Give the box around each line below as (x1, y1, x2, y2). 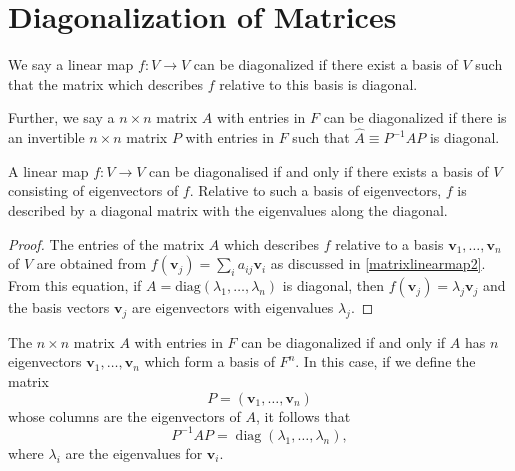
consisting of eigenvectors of (8, 180, 179, 201)
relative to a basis (335, 233, 444, 254)
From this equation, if (8, 275, 142, 296)
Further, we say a (8, 107, 115, 128)
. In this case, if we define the (295, 351, 476, 372)
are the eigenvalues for (65, 442, 203, 463)
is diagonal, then (282, 275, 385, 296)
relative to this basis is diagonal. (219, 73, 418, 94)
